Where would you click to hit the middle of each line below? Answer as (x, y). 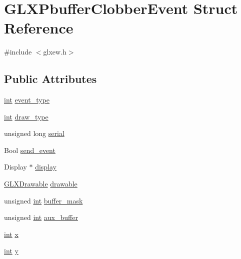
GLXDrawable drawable (41, 184)
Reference (39, 28)
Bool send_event (30, 150)
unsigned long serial (34, 133)
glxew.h (55, 52)
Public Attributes (50, 79)
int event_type (27, 100)
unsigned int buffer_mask (43, 200)
